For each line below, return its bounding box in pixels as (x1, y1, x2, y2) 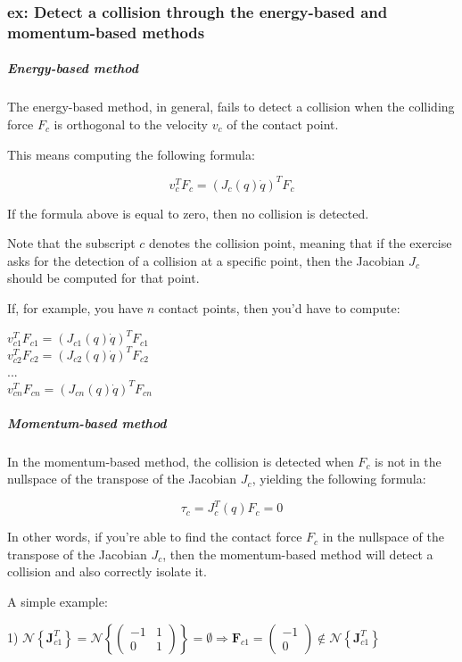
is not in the (375, 451, 441, 470)
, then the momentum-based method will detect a (162, 544, 433, 563)
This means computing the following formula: (7, 145, 255, 163)
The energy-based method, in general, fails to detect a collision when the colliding (7, 97, 455, 116)
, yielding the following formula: (252, 469, 426, 488)
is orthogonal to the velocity (54, 114, 208, 133)
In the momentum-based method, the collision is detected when (7, 451, 354, 470)
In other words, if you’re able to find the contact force (7, 527, 302, 546)
